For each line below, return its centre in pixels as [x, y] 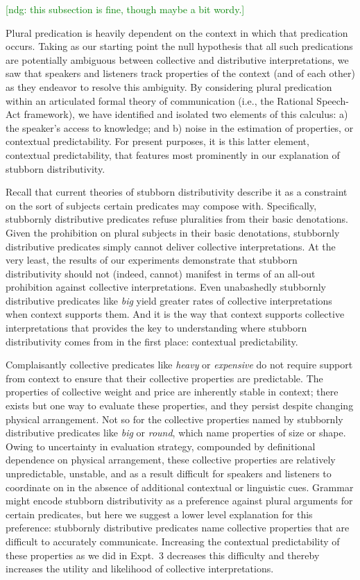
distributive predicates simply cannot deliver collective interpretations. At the [171, 246]
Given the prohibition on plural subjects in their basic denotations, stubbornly [173, 232]
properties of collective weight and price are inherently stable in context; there [172, 392]
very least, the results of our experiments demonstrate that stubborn [152, 260]
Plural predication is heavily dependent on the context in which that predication [177, 32]
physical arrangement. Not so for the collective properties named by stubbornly [174, 419]
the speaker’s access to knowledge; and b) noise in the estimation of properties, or [180, 127]
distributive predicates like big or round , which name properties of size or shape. [176, 433]
